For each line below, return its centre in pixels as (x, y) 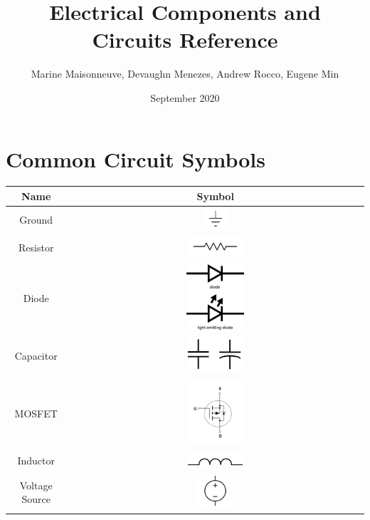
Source (36, 499)
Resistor (36, 248)
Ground (36, 219)
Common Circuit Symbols (136, 158)
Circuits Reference (185, 40)
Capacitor (36, 355)
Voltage (36, 485)
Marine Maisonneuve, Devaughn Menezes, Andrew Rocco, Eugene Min (185, 74)
